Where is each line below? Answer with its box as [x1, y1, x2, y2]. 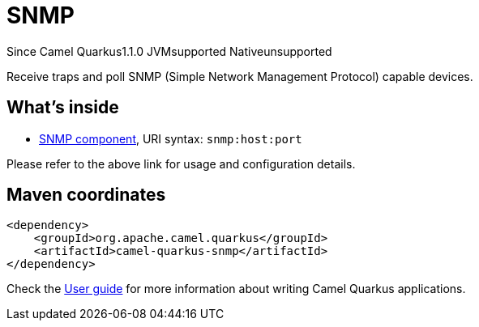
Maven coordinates [6, 185, 166, 206]
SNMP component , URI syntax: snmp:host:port [39, 131, 302, 146]
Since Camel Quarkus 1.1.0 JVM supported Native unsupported [6, 44, 332, 58]
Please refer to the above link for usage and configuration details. [6, 156, 356, 171]
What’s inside [6, 97, 119, 118]
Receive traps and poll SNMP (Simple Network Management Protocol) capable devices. [6, 69, 473, 83]
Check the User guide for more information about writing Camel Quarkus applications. [6, 282, 466, 296]
